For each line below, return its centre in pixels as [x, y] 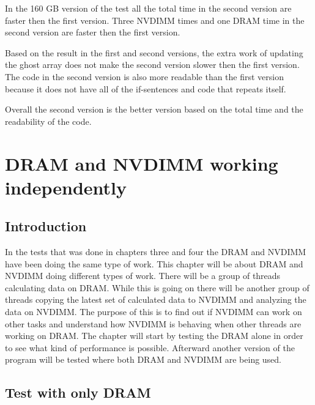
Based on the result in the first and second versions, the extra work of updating [154, 52]
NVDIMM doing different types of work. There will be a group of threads [143, 276]
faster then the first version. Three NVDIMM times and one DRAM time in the [155, 20]
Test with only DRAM [78, 392]
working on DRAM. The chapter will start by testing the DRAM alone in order [154, 336]
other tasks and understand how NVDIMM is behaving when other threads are [153, 323]
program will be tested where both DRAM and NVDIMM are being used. [143, 359]
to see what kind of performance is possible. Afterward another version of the [150, 347]
